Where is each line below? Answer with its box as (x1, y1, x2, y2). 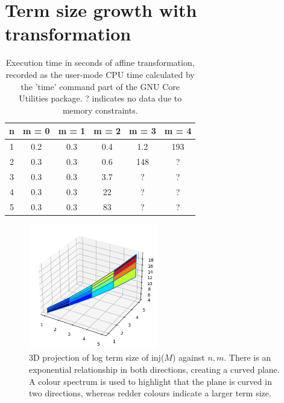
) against (172, 351, 205, 364)
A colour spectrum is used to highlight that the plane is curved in (29, 375, 272, 387)
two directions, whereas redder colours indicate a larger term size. (29, 387, 271, 399)
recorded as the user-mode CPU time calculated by (5, 68, 195, 80)
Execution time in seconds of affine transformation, (5, 56, 195, 69)
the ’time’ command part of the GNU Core (21, 80, 180, 92)
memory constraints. (62, 103, 138, 116)
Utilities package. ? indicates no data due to (19, 92, 182, 105)
